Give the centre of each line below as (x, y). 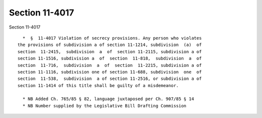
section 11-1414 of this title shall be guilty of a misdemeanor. (98, 85)
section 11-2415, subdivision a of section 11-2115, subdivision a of (110, 52)
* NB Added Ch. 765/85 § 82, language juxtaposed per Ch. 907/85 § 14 (108, 99)
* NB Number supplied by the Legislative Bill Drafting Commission (105, 106)
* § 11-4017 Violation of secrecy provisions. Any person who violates (112, 38)
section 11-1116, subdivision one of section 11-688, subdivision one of (110, 72)
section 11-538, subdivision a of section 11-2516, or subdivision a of (110, 79)
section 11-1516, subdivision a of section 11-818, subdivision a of (110, 59)
